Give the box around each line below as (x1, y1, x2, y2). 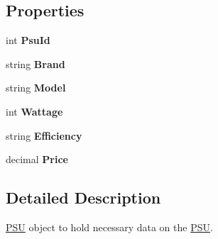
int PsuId (6, 33, 50, 48)
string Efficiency (6, 128, 82, 143)
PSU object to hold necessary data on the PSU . (6, 219, 213, 234)
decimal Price (6, 152, 68, 167)
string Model (6, 80, 66, 95)
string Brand (6, 56, 65, 71)
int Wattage (6, 104, 63, 118)
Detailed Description (6, 187, 161, 209)
